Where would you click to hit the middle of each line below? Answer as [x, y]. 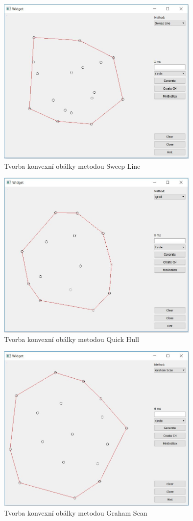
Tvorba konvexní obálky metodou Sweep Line [72, 166]
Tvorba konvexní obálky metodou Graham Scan [76, 512]
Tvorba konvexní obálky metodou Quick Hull [72, 339]
